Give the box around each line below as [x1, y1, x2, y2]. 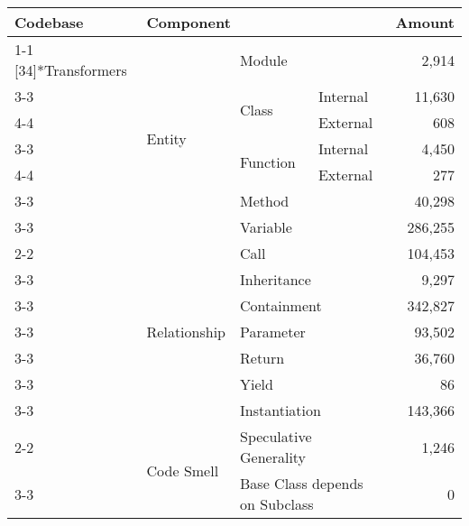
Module [240, 49, 288, 70]
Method [240, 190, 290, 211]
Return [240, 347, 285, 368]
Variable [240, 217, 292, 237]
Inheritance [240, 269, 311, 290]
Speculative [240, 426, 312, 447]
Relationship [146, 321, 226, 342]
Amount [395, 12, 455, 32]
